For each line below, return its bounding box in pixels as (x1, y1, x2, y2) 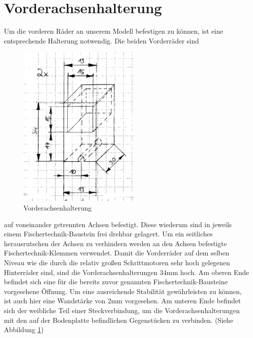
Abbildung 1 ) (4, 324, 44, 335)
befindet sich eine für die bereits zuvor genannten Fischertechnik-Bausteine (4, 276, 228, 287)
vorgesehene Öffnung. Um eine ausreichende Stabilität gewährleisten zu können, (4, 286, 242, 296)
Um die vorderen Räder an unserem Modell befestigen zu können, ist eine (4, 26, 223, 36)
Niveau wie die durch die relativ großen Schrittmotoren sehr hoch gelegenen (4, 257, 230, 267)
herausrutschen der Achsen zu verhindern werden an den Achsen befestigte (4, 238, 227, 248)
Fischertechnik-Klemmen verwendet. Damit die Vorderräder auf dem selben (4, 248, 229, 258)
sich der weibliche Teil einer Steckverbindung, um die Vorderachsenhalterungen (4, 305, 240, 315)
